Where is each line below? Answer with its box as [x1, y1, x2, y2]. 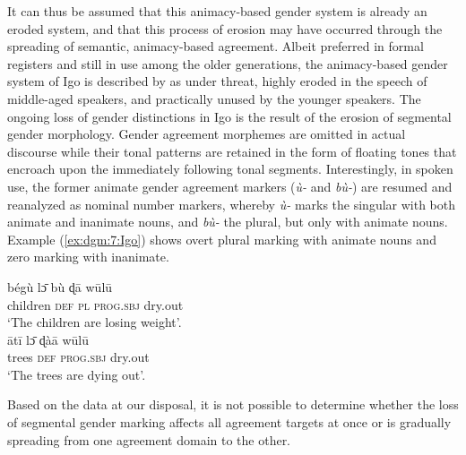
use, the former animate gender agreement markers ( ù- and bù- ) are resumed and [7, 176, 453, 195]
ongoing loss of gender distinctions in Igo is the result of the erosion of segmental [7, 107, 452, 125]
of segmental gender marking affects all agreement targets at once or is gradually [7, 413, 452, 432]
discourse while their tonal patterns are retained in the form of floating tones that [7, 142, 457, 160]
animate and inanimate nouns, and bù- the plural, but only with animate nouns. [7, 212, 448, 231]
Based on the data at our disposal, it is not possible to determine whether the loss [7, 395, 459, 414]
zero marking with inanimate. [7, 247, 169, 266]
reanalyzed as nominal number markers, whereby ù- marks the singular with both [7, 194, 456, 213]
